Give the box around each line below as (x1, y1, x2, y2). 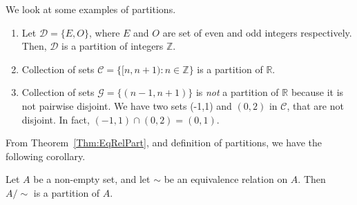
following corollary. (6, 148, 86, 163)
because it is (291, 85, 344, 99)
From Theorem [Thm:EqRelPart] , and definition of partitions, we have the (6, 135, 322, 150)
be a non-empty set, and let (33, 172, 151, 186)
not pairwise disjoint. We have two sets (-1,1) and (21, 98, 232, 113)
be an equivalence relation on (164, 172, 288, 186)
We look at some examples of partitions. (6, 2, 176, 16)
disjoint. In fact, (21, 112, 90, 126)
